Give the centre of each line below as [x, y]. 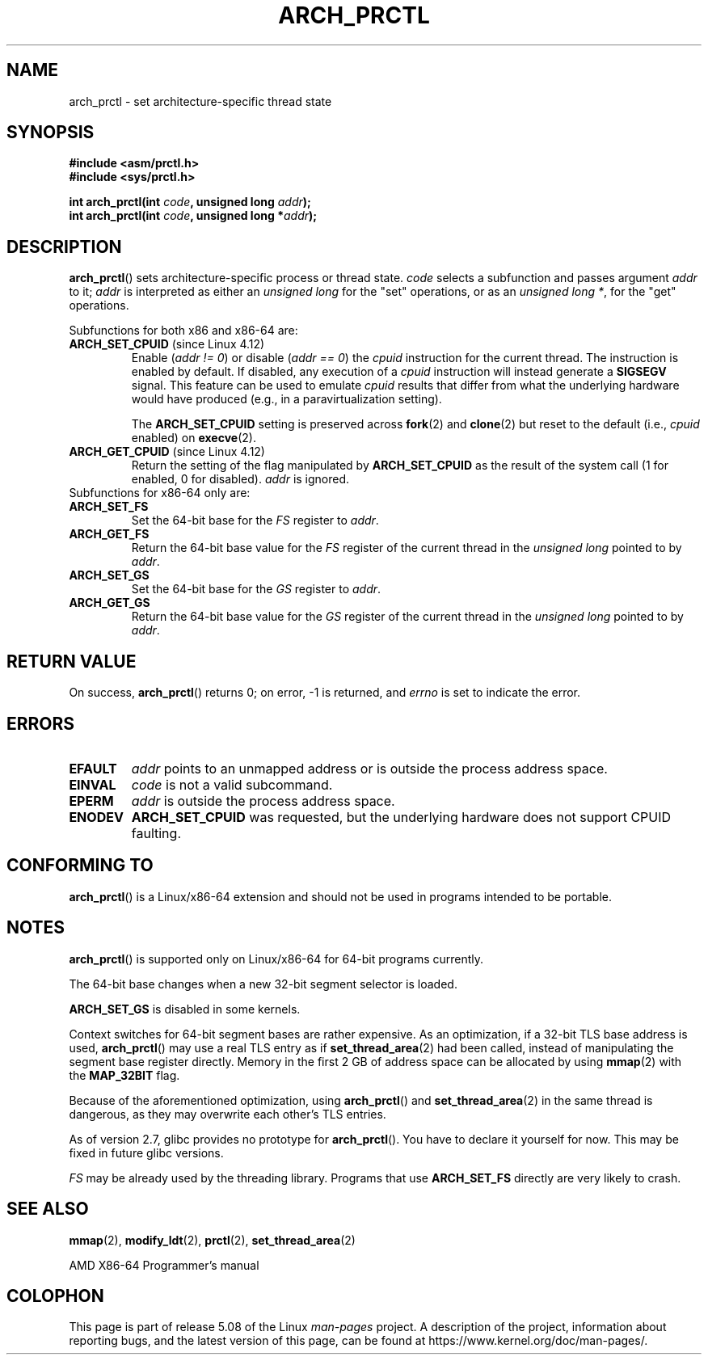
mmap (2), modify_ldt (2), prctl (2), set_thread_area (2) [212, 1240]
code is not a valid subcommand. [232, 784]
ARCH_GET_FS [109, 534]
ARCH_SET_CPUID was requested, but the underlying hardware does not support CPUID [401, 817]
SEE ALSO [48, 1209]
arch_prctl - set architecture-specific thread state [200, 101]
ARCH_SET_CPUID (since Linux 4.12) [167, 344]
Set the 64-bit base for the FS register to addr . [255, 520]
